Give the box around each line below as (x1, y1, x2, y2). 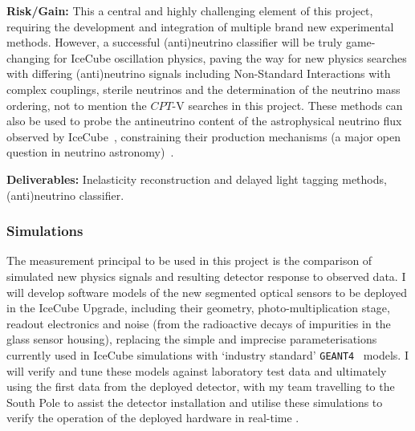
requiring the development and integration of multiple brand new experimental (6, 18, 394, 35)
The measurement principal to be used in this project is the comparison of (6, 252, 372, 269)
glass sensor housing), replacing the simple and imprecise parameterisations (6, 331, 377, 348)
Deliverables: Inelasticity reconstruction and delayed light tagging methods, (6, 170, 387, 187)
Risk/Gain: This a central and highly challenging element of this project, (6, 2, 373, 18)
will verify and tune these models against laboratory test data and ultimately (6, 362, 387, 379)
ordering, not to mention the (6, 96, 147, 113)
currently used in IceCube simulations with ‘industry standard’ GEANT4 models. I (6, 346, 409, 363)
